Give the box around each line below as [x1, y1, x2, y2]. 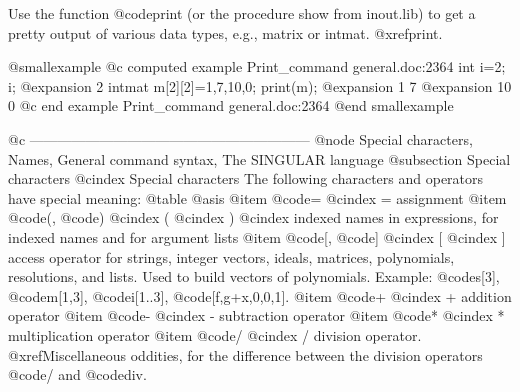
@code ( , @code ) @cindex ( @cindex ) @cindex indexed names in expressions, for [8, 207, 499, 228]
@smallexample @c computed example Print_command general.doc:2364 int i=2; [8, 56, 506, 77]
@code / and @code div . [8, 364, 147, 385]
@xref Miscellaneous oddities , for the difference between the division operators [8, 344, 483, 365]
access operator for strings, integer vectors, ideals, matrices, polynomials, [8, 246, 455, 267]
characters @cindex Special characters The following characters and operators [8, 168, 484, 189]
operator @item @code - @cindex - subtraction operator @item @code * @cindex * [8, 305, 505, 326]
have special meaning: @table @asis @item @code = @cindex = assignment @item [8, 187, 507, 208]
